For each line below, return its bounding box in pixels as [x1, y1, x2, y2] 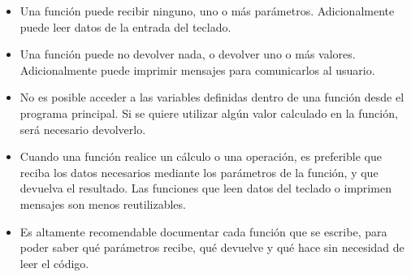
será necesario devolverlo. [19, 120, 146, 137]
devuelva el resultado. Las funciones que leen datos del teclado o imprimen [19, 180, 392, 197]
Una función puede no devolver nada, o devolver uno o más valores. [19, 45, 356, 63]
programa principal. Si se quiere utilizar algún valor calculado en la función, [19, 104, 398, 121]
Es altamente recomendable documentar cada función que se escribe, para [19, 223, 387, 240]
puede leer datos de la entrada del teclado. [19, 18, 231, 35]
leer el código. [19, 254, 89, 271]
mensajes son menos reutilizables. [19, 195, 186, 212]
